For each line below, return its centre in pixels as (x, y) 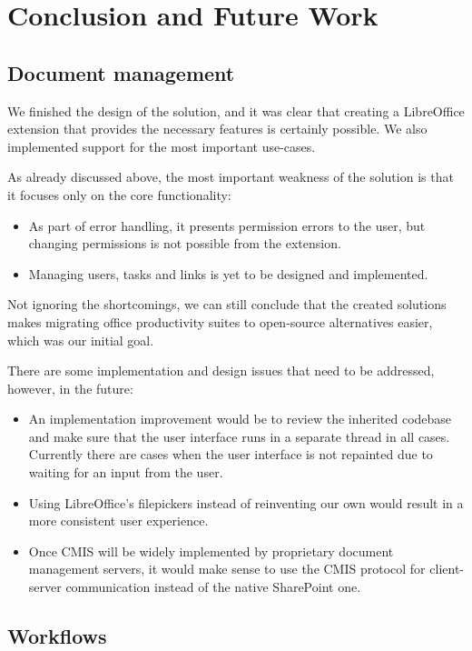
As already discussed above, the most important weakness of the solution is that (231, 177)
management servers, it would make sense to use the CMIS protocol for (227, 569)
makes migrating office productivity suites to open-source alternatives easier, (220, 321)
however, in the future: (70, 388)
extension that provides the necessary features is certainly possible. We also (217, 129)
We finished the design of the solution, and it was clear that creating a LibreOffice (236, 110)
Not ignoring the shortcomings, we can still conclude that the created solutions (227, 304)
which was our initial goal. (81, 340)
